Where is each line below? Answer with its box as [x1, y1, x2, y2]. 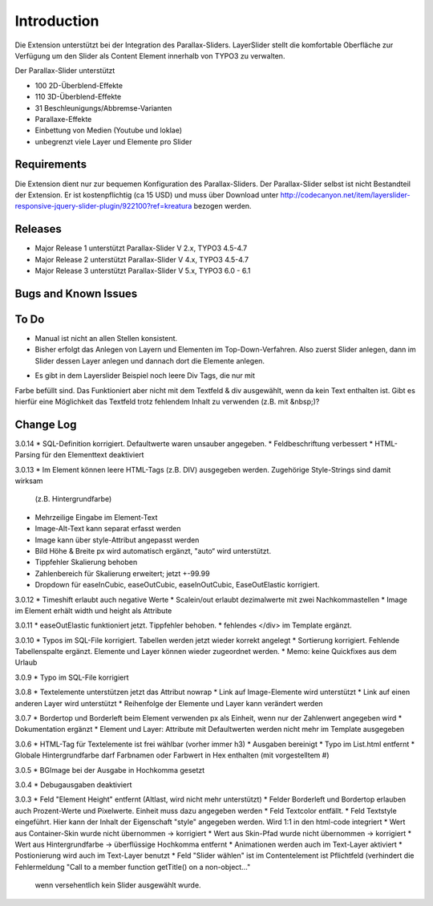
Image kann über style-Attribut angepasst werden [34, 534, 200, 545]
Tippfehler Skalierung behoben [34, 558, 138, 567]
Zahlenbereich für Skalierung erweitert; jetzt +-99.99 [34, 568, 210, 578]
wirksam [14, 476, 43, 486]
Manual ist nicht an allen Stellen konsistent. [34, 333, 178, 343]
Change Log [14, 417, 77, 431]
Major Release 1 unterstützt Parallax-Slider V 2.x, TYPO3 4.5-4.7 [34, 243, 248, 253]
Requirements [14, 157, 87, 172]
